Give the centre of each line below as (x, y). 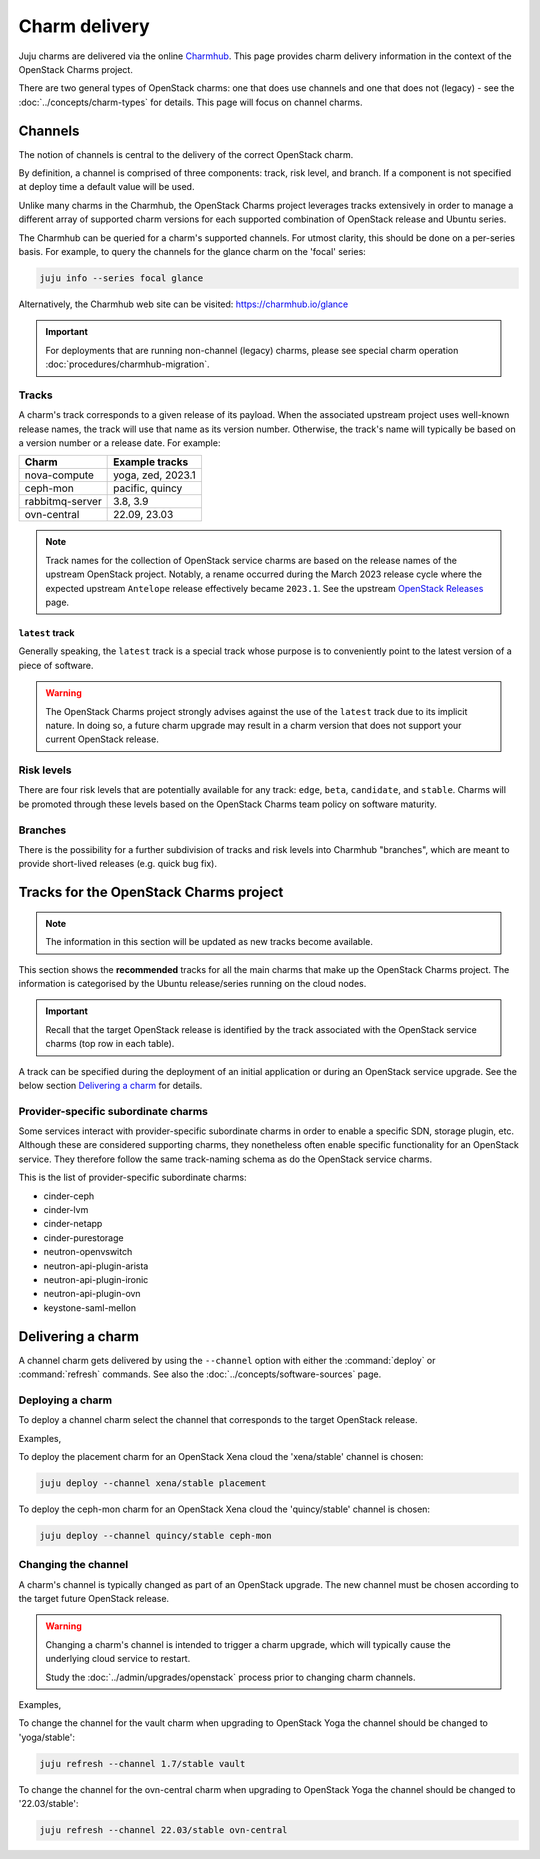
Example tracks (151, 462)
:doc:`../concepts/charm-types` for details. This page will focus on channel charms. (191, 102)
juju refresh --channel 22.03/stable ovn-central (163, 1830)
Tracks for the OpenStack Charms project (151, 892)
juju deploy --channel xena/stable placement (153, 1483)
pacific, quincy (148, 488)
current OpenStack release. (102, 739)
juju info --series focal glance (121, 278)
